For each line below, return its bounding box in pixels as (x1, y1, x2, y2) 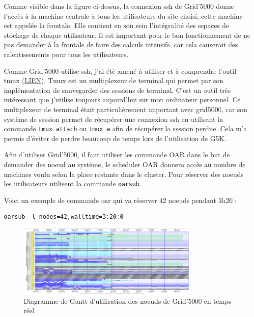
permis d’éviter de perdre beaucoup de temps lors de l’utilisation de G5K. (4, 133, 226, 143)
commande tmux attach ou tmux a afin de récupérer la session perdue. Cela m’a (4, 123, 247, 134)
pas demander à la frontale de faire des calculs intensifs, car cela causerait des (4, 39, 238, 50)
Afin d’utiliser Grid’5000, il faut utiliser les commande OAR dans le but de (4, 149, 230, 160)
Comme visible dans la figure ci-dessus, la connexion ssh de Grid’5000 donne (4, 1, 234, 11)
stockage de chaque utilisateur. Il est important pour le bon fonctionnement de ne (4, 29, 251, 40)
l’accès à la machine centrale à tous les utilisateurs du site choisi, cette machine (4, 10, 243, 21)
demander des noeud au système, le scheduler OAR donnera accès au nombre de (4, 159, 246, 169)
